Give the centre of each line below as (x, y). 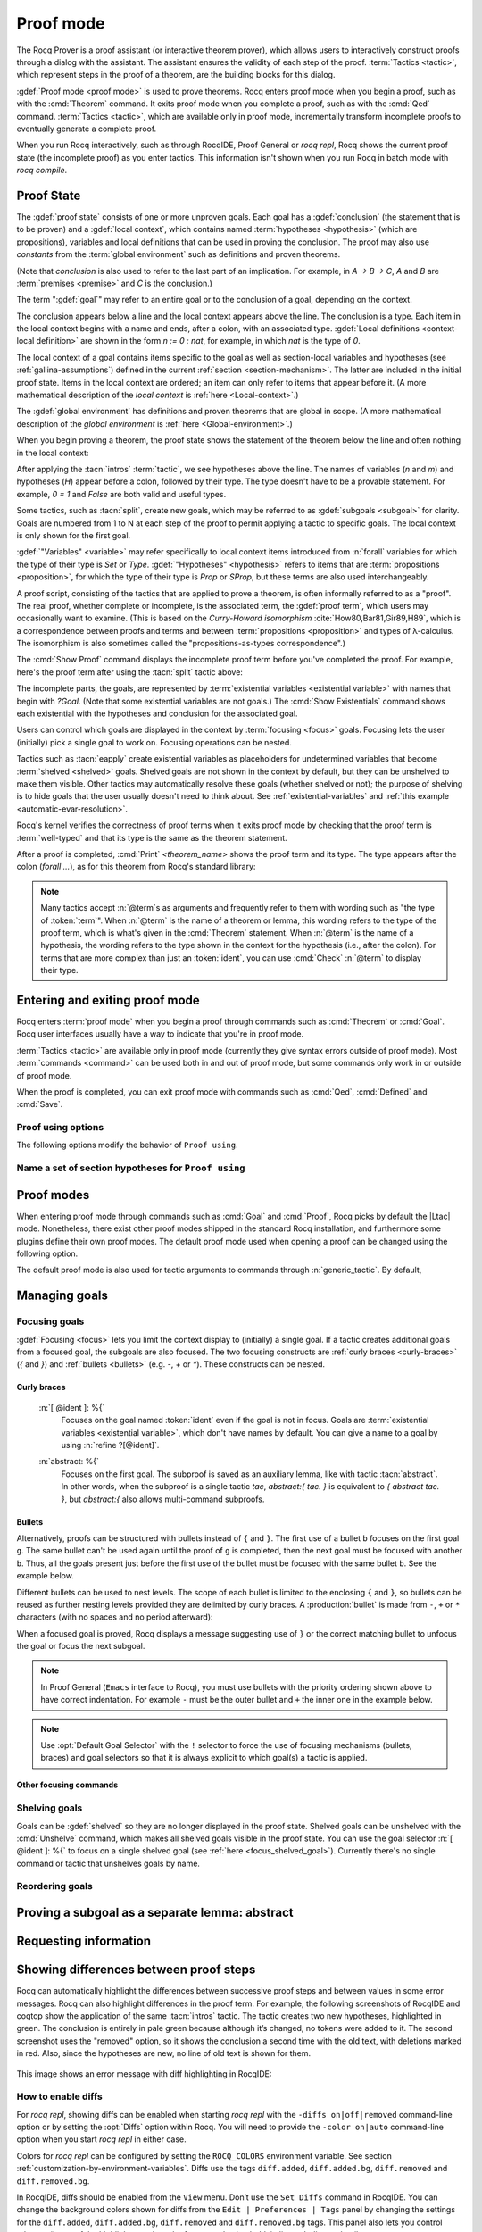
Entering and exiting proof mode (108, 1000)
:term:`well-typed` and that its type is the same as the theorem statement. (152, 837)
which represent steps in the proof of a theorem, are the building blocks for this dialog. (176, 75)
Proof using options (60, 1128)
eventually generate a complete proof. (87, 129)
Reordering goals (54, 1886)
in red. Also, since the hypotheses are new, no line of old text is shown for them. (164, 2053)
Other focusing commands (67, 1785)
